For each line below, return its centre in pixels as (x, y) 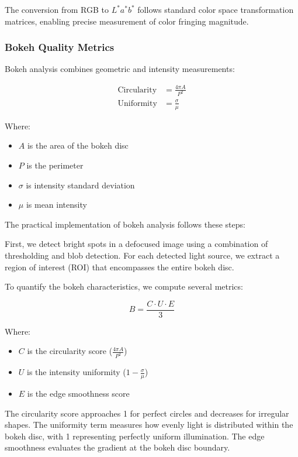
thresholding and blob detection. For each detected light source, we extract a (142, 255)
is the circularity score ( (70, 351)
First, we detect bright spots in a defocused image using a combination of (136, 244)
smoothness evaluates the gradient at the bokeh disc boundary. (117, 447)
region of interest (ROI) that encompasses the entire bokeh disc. (119, 267)
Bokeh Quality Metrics (60, 47)
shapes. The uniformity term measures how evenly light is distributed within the (149, 425)
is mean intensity (56, 205)
